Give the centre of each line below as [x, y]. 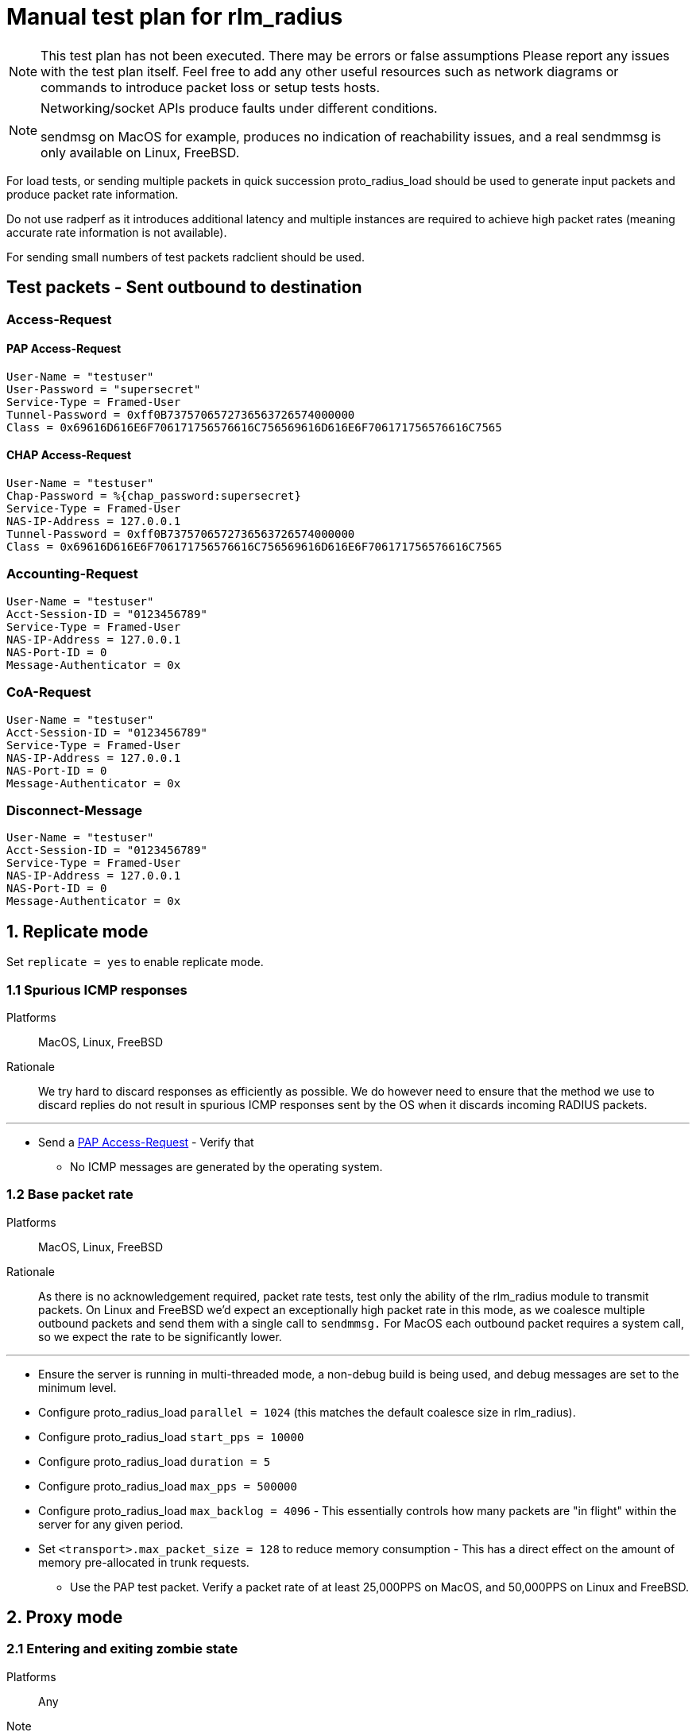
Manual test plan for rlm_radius [175, 17]
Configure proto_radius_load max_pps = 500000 [168, 1486]
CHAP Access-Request [69, 455]
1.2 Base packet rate [70, 1195]
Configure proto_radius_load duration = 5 [155, 1461]
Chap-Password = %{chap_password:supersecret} [154, 496]
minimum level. [77, 1387]
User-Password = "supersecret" [104, 389]
